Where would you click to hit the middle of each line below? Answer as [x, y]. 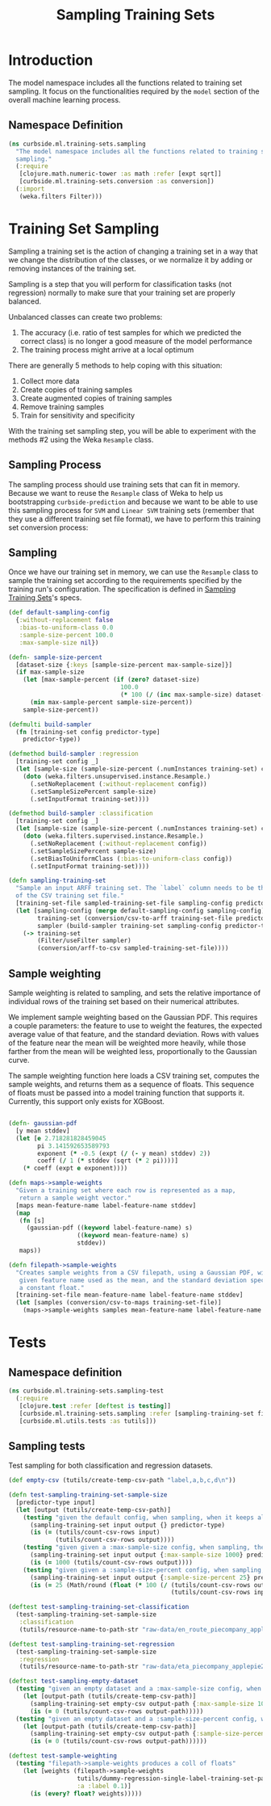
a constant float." [52, 1287]
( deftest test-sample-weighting [63, 1756]
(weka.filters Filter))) [61, 196]
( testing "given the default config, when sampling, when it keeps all [146, 1517]
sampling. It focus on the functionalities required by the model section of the [134, 91]
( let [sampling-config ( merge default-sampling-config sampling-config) [140, 910]
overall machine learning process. [65, 99]
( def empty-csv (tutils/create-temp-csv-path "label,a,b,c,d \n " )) [122, 1480]
